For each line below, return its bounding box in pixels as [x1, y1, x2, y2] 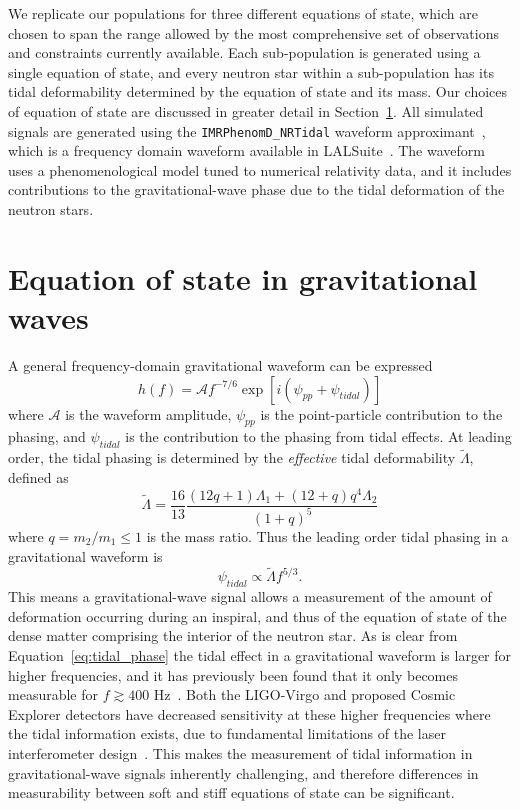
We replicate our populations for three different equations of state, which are [8, 3, 478, 23]
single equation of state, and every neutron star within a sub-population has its [8, 61, 494, 82]
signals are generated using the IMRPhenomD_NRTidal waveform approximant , [8, 120, 486, 141]
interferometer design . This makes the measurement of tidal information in [8, 742, 473, 763]
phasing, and [8, 426, 86, 447]
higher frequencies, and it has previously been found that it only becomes [8, 664, 459, 685]
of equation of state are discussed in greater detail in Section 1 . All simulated [8, 100, 484, 121]
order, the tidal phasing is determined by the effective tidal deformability [8, 447, 456, 468]
